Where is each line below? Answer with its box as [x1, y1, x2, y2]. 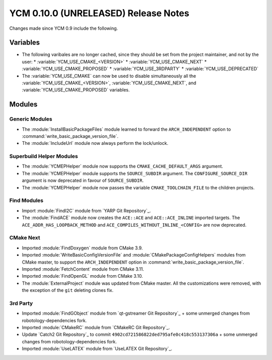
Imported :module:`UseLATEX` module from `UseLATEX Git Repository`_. [22, 346, 172, 352]
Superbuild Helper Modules [9, 153, 78, 160]
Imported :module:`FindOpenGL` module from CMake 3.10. [22, 273, 143, 279]
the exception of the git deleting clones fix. [22, 287, 114, 293]
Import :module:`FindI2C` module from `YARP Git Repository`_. [22, 208, 151, 214]
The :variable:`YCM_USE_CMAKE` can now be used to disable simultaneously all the [22, 73, 196, 79]
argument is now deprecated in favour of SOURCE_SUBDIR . [22, 177, 144, 184]
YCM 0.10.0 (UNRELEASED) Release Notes [9, 8, 189, 19]
